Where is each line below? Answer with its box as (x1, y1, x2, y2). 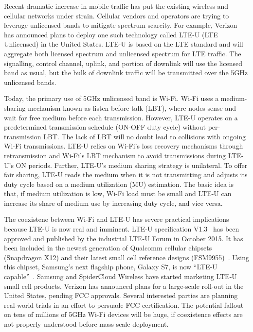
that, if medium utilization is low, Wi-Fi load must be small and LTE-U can (4, 188, 232, 199)
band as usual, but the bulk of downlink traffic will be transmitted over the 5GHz (4, 67, 248, 78)
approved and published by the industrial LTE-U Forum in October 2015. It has (4, 233, 243, 243)
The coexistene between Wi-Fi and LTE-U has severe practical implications (4, 214, 229, 224)
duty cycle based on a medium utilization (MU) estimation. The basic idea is (4, 179, 234, 189)
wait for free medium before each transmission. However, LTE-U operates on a (4, 112, 238, 122)
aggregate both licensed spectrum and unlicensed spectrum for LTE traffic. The (4, 48, 241, 58)
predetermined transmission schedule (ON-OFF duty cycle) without (4, 122, 206, 132)
